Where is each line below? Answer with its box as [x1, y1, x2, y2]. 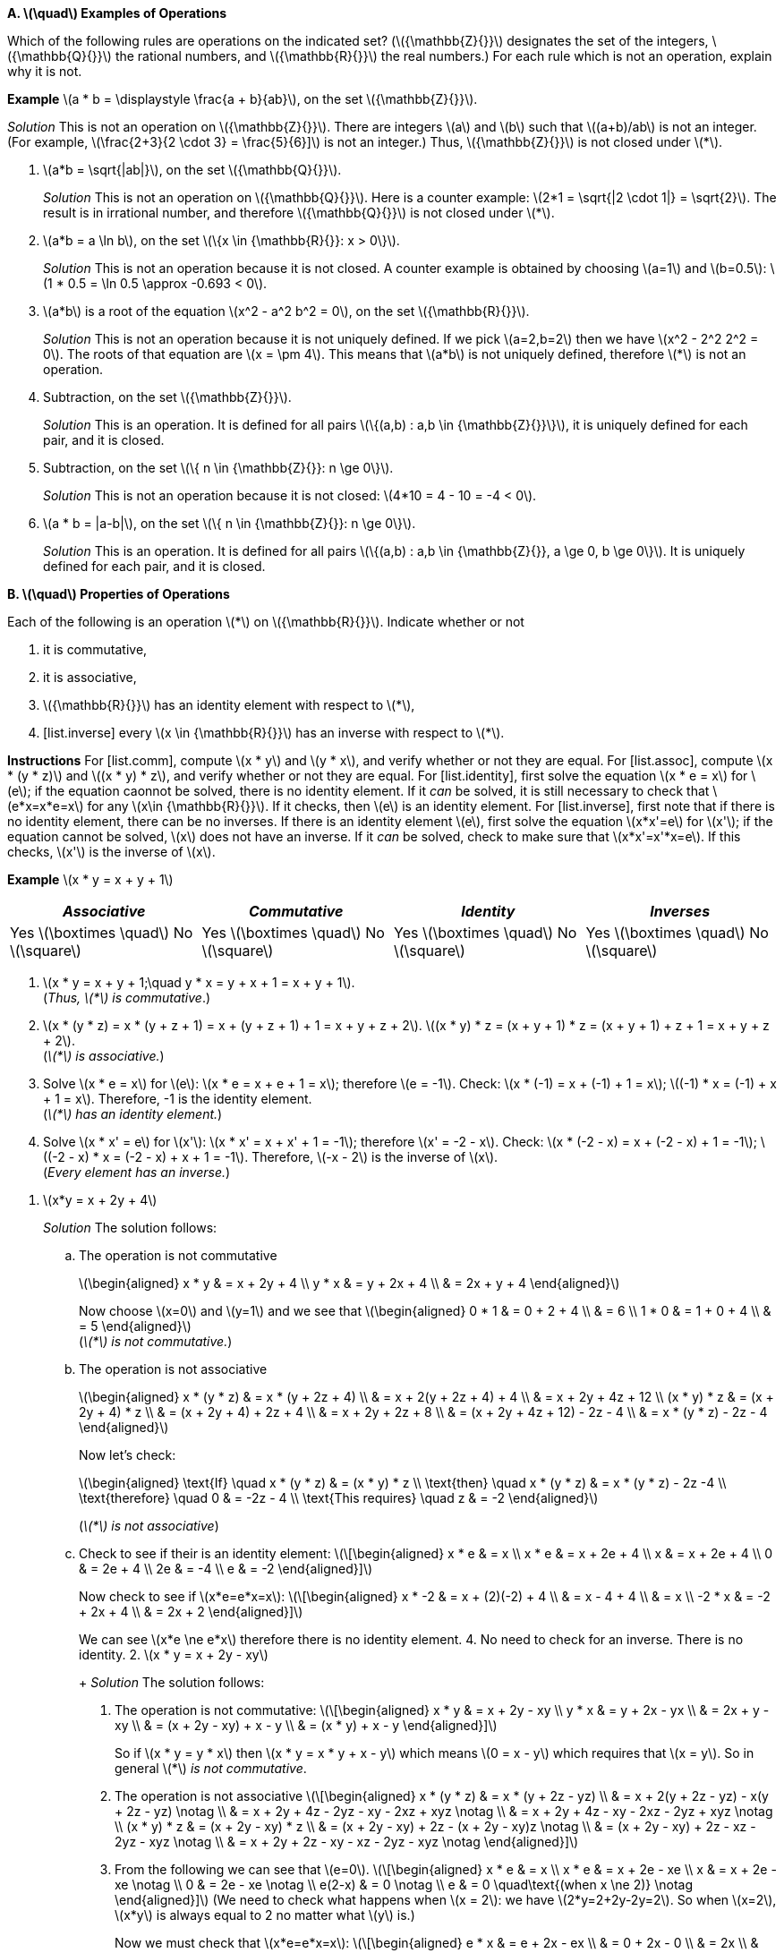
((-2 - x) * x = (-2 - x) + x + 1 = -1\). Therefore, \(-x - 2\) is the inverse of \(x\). [43, 1149, 499, 1164]
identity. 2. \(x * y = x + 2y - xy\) [79, 1647, 268, 1662]
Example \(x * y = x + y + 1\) [7, 872, 174, 887]
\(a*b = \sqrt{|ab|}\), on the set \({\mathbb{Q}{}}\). [43, 162, 342, 177]
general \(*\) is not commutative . [115, 1761, 307, 1776]
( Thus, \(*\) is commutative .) [43, 990, 211, 1005]
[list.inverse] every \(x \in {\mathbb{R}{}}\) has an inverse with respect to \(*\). [43, 725, 505, 740]
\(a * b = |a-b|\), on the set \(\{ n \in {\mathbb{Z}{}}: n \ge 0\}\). [43, 516, 416, 531]
